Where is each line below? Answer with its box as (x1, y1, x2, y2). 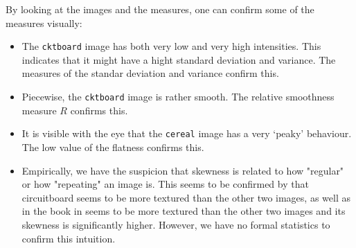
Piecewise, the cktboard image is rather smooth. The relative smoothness (21, 89, 335, 104)
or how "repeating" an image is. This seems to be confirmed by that (21, 177, 309, 191)
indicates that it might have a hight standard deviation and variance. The (21, 52, 336, 67)
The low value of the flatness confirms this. (21, 139, 204, 154)
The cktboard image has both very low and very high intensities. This (21, 39, 321, 53)
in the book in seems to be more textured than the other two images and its (21, 204, 346, 218)
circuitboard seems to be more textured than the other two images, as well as (21, 190, 350, 204)
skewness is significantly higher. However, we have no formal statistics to (21, 217, 330, 231)
